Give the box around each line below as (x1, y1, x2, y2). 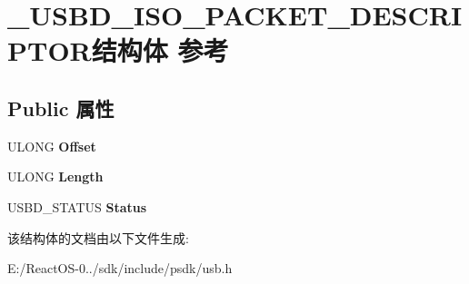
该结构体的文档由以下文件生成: (7, 228, 189, 247)
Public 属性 (7, 93, 115, 122)
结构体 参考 (91, 32, 229, 69)
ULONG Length (7, 167, 104, 186)
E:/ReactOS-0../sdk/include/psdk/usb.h (7, 259, 233, 278)
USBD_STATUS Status (7, 197, 147, 216)
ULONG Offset (7, 136, 96, 155)
